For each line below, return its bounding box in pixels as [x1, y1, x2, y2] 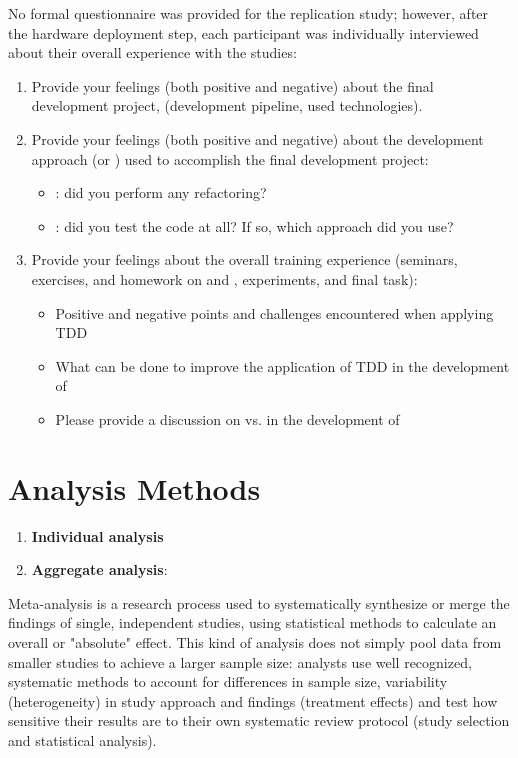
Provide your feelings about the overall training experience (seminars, [31, 249, 458, 270]
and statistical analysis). [8, 729, 157, 750]
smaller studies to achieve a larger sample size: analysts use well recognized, [8, 651, 472, 672]
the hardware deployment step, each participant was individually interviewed [8, 22, 479, 43]
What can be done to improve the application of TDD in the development [55, 355, 510, 376]
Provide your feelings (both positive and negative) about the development [31, 128, 484, 149]
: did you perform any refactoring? [55, 182, 267, 203]
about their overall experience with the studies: [8, 42, 297, 63]
